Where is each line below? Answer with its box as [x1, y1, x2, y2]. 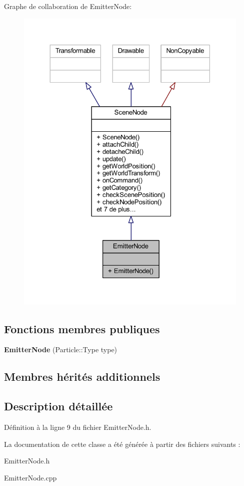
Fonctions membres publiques [4, 321, 160, 336]
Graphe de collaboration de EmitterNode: [4, 1, 132, 11]
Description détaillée [4, 398, 113, 414]
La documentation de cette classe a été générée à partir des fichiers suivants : [4, 438, 240, 449]
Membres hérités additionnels [4, 369, 160, 384]
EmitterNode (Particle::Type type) [4, 344, 117, 355]
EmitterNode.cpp [4, 472, 57, 482]
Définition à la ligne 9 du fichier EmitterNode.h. [4, 421, 151, 432]
